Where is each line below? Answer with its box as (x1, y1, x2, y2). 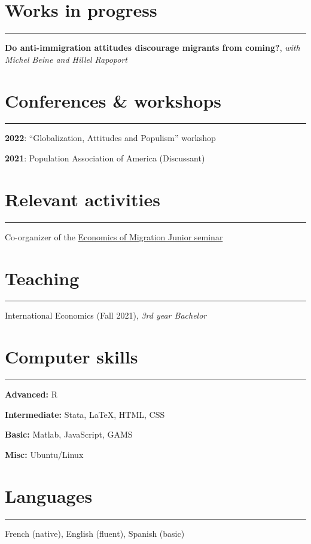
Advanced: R (5, 388, 57, 401)
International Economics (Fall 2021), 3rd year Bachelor (5, 309, 207, 322)
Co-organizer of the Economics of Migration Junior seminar (5, 230, 223, 243)
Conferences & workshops (5, 88, 222, 112)
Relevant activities (5, 187, 160, 211)
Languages (5, 483, 93, 508)
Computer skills (5, 344, 138, 369)
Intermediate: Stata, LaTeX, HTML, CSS (5, 408, 165, 420)
